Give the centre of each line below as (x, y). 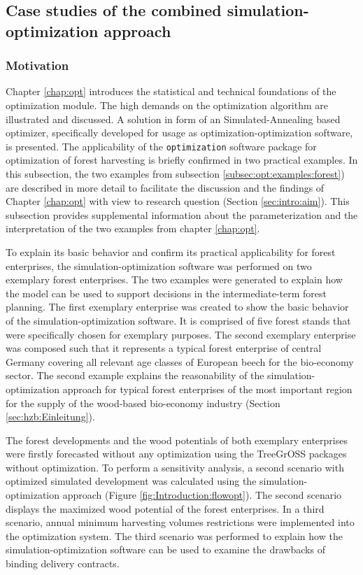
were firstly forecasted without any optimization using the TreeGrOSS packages (176, 454)
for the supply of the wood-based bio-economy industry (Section (143, 403)
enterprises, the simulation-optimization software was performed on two (159, 265)
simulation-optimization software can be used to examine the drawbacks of (165, 549)
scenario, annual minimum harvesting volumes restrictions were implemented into (180, 522)
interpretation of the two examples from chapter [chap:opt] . (133, 228)
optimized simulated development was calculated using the (131, 481)
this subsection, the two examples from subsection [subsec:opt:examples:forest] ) (175, 174)
